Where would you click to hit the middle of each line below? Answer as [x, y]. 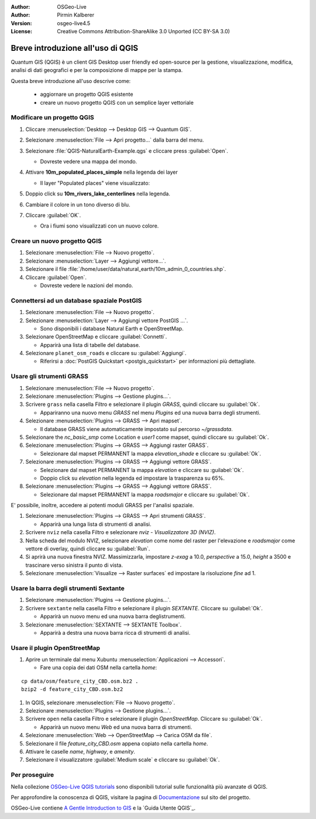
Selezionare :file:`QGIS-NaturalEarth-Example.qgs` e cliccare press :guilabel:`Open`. [127, 151]
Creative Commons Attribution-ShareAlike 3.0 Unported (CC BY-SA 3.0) [144, 32]
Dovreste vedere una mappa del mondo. [89, 161]
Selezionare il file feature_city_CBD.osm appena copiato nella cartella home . [117, 744]
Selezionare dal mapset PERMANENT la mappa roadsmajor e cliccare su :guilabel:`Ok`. [145, 494]
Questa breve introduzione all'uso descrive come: [71, 81]
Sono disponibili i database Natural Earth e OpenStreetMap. [112, 328]
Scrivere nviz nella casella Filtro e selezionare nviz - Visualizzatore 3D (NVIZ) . [121, 532]
